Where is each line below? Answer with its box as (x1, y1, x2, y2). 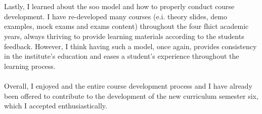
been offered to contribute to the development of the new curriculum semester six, (4, 90, 258, 101)
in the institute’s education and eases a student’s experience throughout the (4, 51, 239, 61)
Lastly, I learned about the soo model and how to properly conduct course (4, 1, 235, 12)
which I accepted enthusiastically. (4, 100, 107, 111)
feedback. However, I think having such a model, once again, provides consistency (4, 41, 257, 51)
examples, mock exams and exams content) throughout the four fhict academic (4, 21, 249, 31)
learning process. (4, 60, 56, 71)
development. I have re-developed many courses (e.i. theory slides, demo (4, 11, 227, 21)
